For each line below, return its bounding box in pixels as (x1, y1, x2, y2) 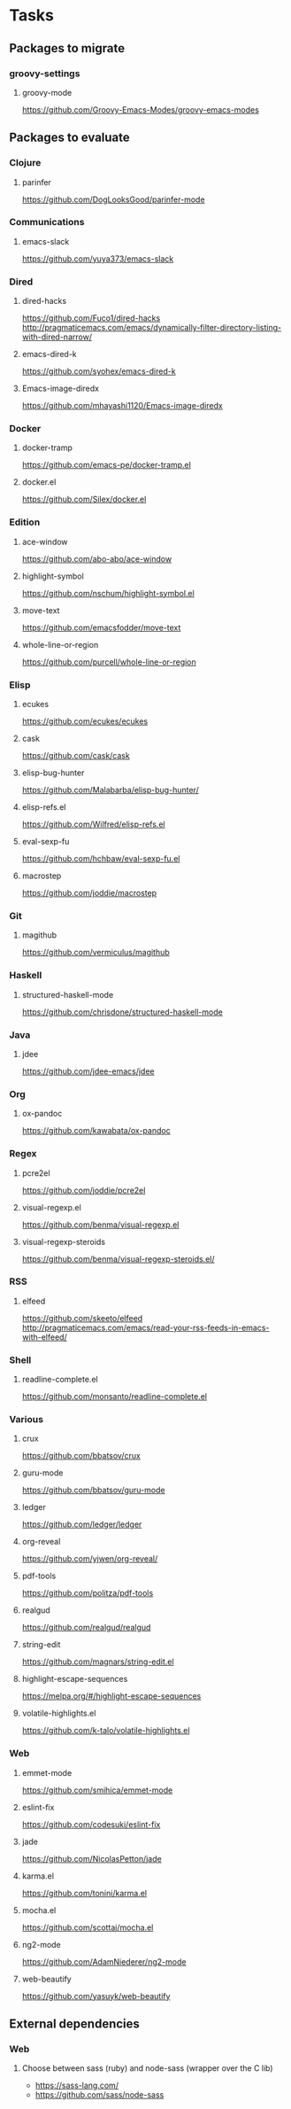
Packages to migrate (9, 41, 126, 56)
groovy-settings (9, 67, 80, 80)
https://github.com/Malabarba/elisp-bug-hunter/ (21, 785, 199, 796)
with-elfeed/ (21, 1331, 68, 1342)
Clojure (9, 157, 42, 169)
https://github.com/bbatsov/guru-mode (21, 1485, 165, 1496)
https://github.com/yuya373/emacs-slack (21, 253, 174, 264)
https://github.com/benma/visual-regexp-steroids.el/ (21, 1253, 215, 1264)
